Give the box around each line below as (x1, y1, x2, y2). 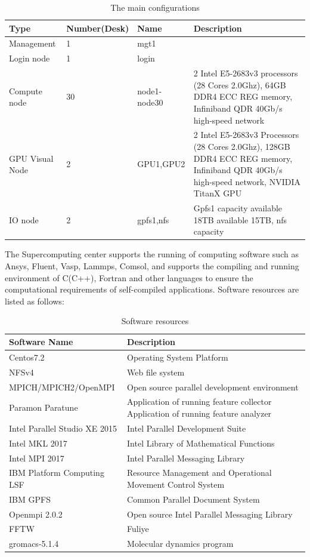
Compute (9, 84, 42, 97)
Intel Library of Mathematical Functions (127, 436, 275, 449)
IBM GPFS (9, 493, 51, 505)
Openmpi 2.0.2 (9, 507, 63, 520)
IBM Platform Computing (9, 466, 104, 479)
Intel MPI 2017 (9, 451, 64, 464)
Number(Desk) (66, 21, 129, 34)
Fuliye (127, 522, 149, 535)
